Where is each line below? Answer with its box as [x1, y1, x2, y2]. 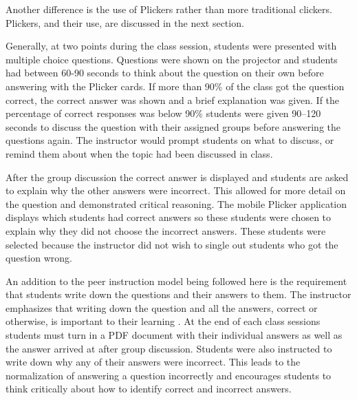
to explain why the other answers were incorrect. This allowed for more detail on [6, 183, 346, 198]
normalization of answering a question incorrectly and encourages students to [6, 368, 332, 382]
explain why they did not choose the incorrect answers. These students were [6, 223, 326, 238]
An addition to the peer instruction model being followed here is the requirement [6, 273, 347, 288]
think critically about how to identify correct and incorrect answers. [6, 381, 292, 396]
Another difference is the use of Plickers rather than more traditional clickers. [6, 2, 332, 16]
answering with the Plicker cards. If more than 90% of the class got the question [6, 78, 345, 93]
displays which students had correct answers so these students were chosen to [6, 210, 332, 224]
